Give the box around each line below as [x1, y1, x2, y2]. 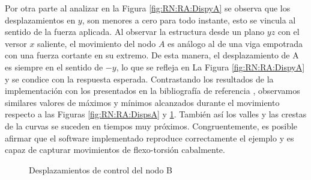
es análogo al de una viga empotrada [168, 37, 303, 49]
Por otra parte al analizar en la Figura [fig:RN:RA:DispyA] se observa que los [5, 2, 291, 14]
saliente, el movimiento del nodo [37, 37, 156, 49]
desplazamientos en [5, 13, 76, 26]
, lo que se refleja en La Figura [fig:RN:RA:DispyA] [116, 60, 305, 73]
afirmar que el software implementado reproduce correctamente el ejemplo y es [5, 131, 294, 144]
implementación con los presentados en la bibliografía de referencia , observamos [5, 84, 300, 97]
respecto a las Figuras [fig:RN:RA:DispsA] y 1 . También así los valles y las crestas [5, 108, 307, 120]
